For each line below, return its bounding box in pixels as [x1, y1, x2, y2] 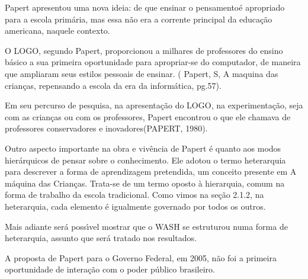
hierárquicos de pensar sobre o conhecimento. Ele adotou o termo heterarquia [5, 153, 286, 166]
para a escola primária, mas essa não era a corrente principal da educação [5, 12, 272, 25]
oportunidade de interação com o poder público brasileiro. [5, 263, 215, 275]
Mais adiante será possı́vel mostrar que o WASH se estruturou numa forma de [5, 220, 288, 232]
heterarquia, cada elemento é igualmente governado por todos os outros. [5, 200, 266, 212]
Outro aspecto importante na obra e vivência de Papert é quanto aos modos [5, 142, 281, 154]
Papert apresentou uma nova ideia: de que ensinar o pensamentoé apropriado [5, 1, 285, 13]
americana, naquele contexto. [5, 24, 110, 37]
